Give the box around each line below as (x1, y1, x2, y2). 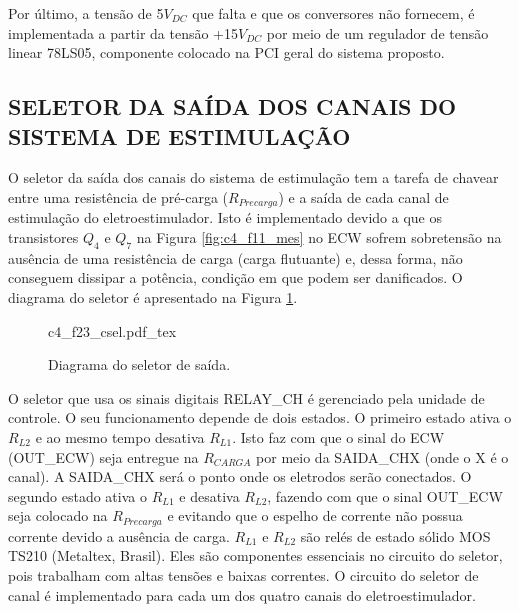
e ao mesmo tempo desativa (35, 426, 205, 447)
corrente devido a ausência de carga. (8, 525, 230, 546)
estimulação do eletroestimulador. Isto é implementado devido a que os (8, 207, 442, 228)
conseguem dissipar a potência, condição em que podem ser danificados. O (8, 267, 463, 288)
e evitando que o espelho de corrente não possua (167, 505, 463, 526)
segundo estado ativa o (8, 485, 147, 506)
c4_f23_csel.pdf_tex (48, 320, 177, 341)
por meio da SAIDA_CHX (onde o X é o (256, 446, 509, 467)
